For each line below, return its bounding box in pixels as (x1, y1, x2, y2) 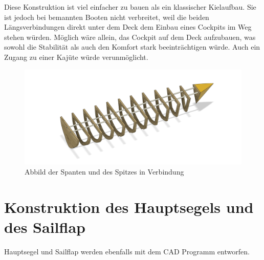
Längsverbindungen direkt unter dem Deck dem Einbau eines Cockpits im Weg (4, 21, 252, 32)
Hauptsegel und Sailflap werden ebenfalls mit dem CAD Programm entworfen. (4, 246, 250, 256)
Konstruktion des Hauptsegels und (4, 196, 254, 217)
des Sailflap (4, 216, 85, 237)
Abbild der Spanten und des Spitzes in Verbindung (25, 166, 184, 177)
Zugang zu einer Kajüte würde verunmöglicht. (4, 51, 148, 62)
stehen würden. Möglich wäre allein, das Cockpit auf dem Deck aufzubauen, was (4, 31, 256, 42)
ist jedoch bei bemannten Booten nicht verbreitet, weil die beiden (4, 11, 209, 22)
